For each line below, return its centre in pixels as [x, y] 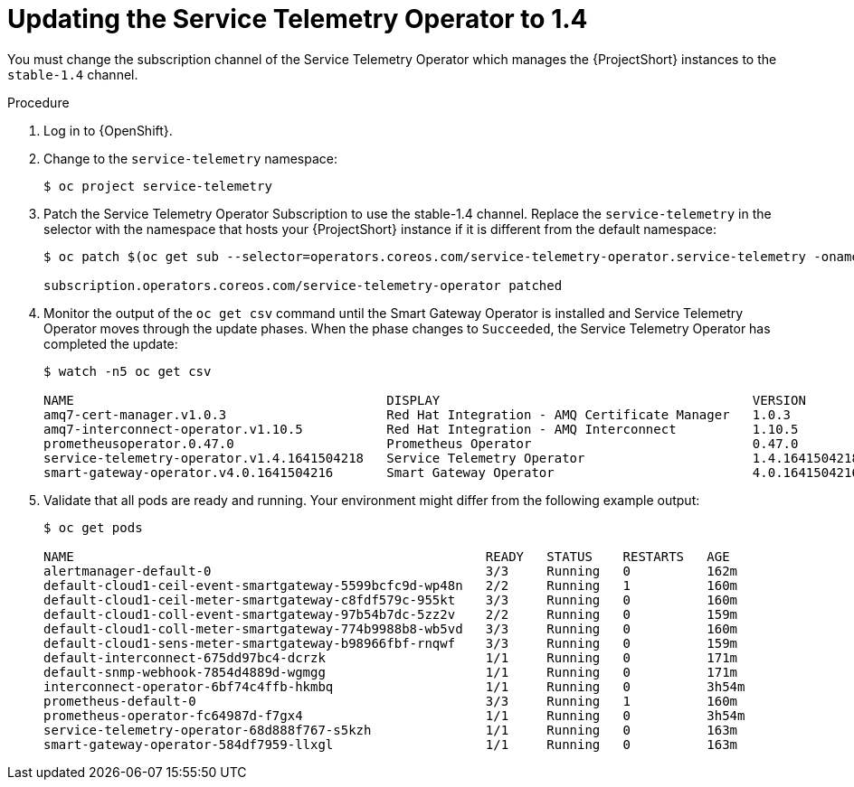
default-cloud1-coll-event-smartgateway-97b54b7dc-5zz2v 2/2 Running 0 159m [391, 614]
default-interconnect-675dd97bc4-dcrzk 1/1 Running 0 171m [391, 657]
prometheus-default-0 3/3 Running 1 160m [391, 701]
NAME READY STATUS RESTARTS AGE [387, 556]
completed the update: [111, 343]
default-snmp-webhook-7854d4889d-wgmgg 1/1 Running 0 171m [391, 672]
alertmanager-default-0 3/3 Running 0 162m [391, 571]
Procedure [38, 102]
